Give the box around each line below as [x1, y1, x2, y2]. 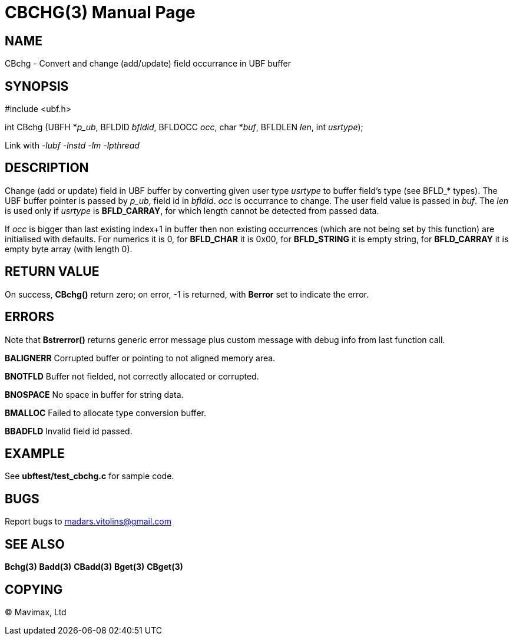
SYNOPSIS [5, 78, 69, 94]
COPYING [5, 582, 63, 597]
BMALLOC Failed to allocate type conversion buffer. [5, 407, 206, 418]
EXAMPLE [5, 446, 65, 461]
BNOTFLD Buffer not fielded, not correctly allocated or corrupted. [5, 371, 259, 381]
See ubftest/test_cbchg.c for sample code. [5, 471, 174, 481]
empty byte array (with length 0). [5, 243, 133, 254]
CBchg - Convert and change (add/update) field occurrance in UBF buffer [5, 58, 292, 69]
